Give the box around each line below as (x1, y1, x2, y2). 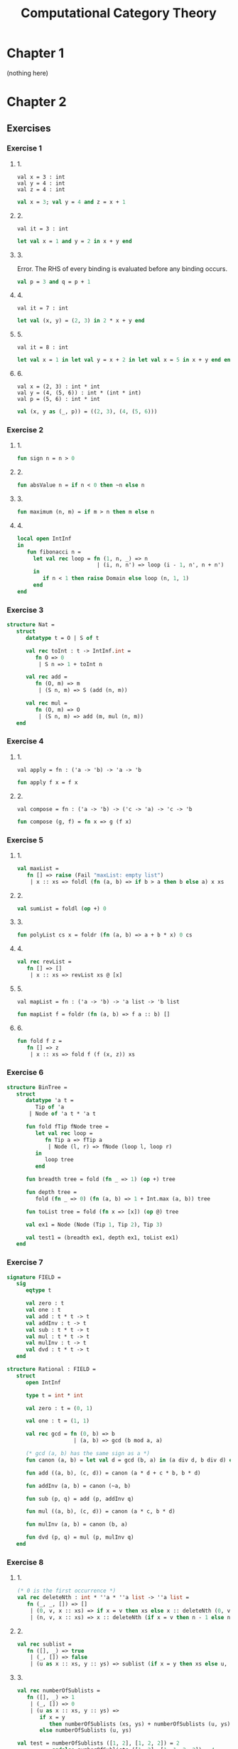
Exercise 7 (6, 1258, 43, 1268)
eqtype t (25, 1287, 52, 1294)
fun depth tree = (25, 1189, 77, 1196)
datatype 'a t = (25, 1097, 74, 1104)
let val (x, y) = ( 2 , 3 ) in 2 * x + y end (16, 317, 145, 325)
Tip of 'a (35, 1103, 65, 1111)
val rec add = (25, 673, 68, 680)
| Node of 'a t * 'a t (28, 1111, 97, 1118)
